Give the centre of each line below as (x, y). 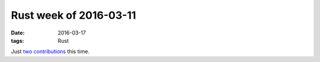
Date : (18, 33)
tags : (17, 40)
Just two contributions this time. (50, 51)
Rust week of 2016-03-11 (73, 15)
